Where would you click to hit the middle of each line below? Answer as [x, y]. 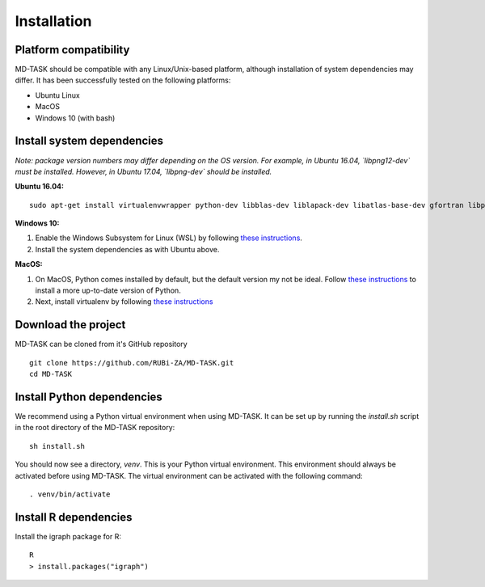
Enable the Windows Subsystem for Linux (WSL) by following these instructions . [169, 238]
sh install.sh [57, 446]
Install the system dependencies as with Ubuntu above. [127, 249]
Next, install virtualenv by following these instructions [124, 302]
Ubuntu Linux [57, 95]
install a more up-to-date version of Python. [108, 290]
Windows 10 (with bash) [75, 118]
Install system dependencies [89, 141]
